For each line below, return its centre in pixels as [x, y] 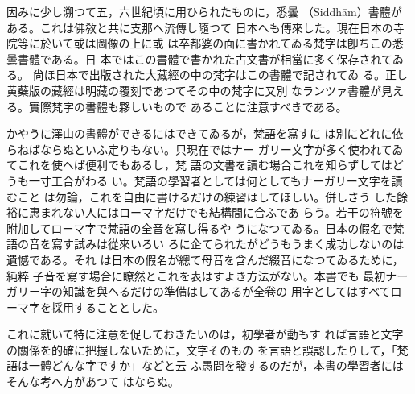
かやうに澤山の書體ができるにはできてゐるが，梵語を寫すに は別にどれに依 [205, 133]
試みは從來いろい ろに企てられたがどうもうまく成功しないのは [239, 244]
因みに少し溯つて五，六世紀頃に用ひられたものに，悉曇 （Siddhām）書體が [204, 11]
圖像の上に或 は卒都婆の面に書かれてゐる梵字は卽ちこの [244, 43]
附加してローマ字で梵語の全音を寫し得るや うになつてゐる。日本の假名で [200, 228]
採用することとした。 [107, 307]
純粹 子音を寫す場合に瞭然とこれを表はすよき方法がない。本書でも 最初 [196, 275]
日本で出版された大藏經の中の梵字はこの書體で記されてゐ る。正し [231, 75]
